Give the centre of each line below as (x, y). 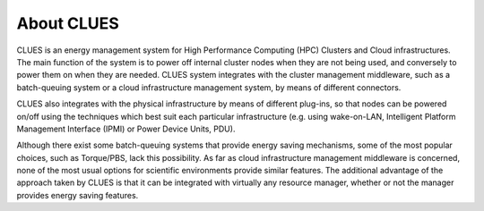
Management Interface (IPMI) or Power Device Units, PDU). (126, 129)
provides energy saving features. (78, 195)
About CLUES (68, 23)
